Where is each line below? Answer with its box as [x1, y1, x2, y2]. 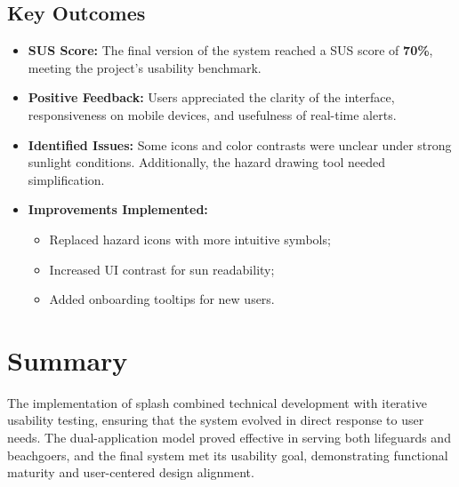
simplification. [28, 170, 105, 188]
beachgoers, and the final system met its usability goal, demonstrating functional [7, 445, 448, 464]
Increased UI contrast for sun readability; [49, 259, 275, 278]
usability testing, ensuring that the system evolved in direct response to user [7, 411, 424, 429]
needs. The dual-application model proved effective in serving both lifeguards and [7, 428, 451, 447]
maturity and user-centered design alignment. [7, 463, 254, 482]
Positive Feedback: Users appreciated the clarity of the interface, [28, 88, 395, 107]
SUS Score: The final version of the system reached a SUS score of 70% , [28, 41, 433, 60]
